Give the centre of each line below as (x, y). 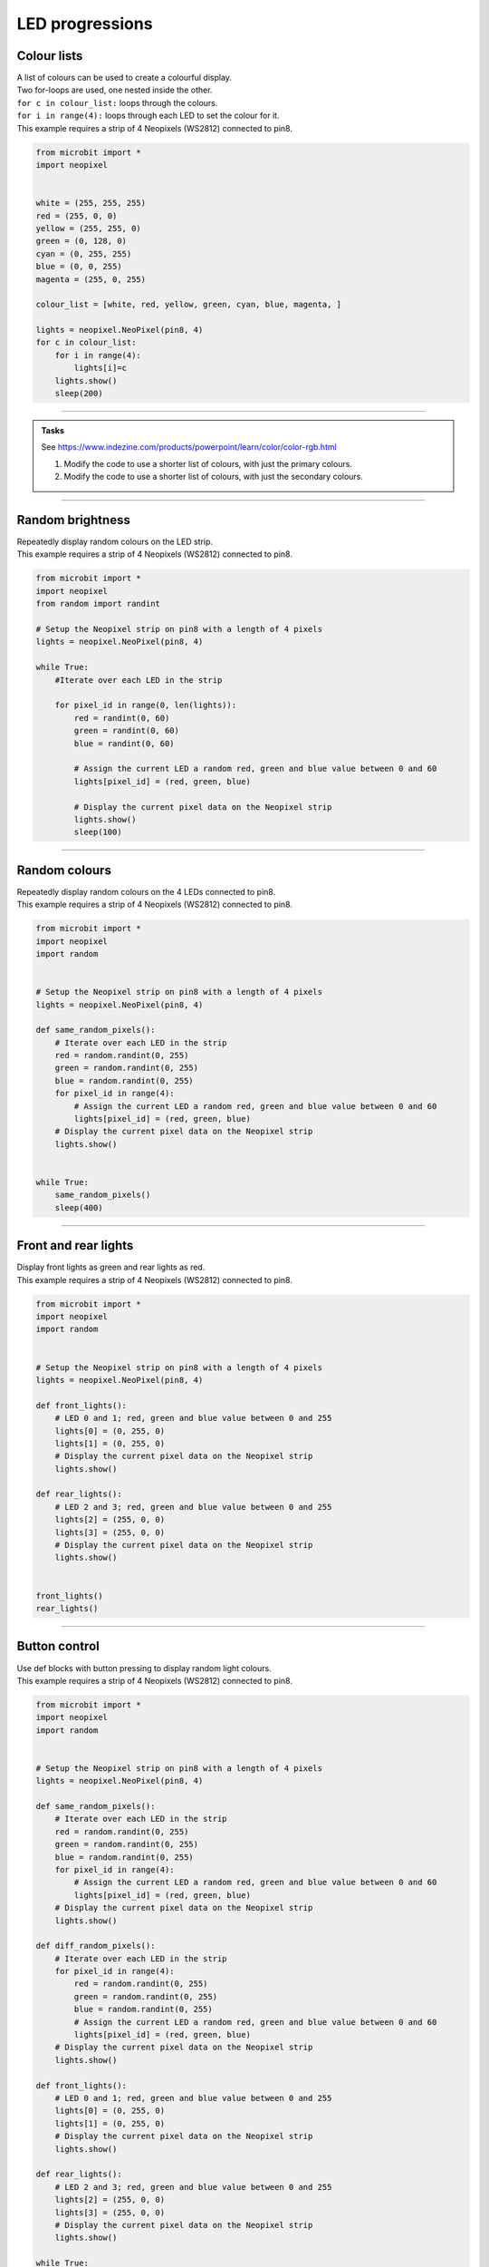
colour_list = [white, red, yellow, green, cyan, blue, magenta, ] (189, 305)
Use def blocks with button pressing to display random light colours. (144, 1668)
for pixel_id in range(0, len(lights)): (146, 705)
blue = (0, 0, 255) (79, 267)
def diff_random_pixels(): (96, 1946)
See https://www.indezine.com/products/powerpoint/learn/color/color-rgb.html (189, 447)
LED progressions (85, 24)
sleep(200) (79, 394)
